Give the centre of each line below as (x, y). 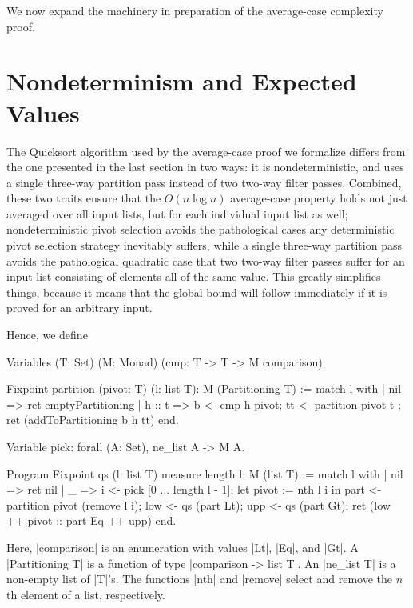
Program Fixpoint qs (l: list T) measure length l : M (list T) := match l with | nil (205, 473)
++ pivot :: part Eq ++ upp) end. (91, 520)
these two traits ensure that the (84, 198)
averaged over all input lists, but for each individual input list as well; (177, 213)
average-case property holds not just (319, 198)
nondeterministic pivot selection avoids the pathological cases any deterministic (201, 229)
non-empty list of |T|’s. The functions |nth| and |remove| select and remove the (199, 579)
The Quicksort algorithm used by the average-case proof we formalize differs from (206, 151)
